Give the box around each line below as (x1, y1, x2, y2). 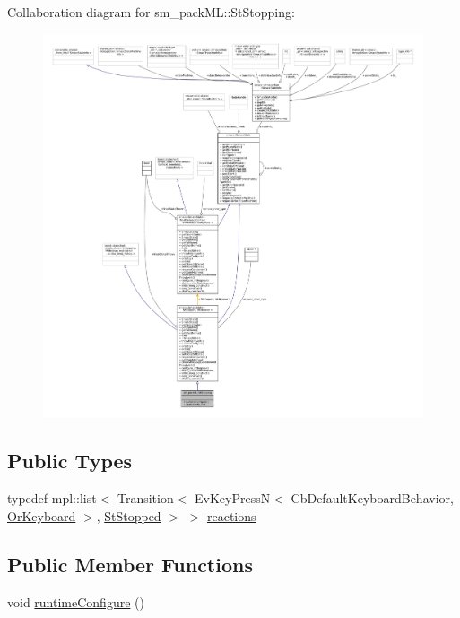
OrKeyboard (7, 506, 76, 525)
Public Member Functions (7, 550, 253, 578)
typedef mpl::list (7, 489, 97, 508)
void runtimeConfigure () (7, 592, 144, 611)
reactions (206, 506, 256, 525)
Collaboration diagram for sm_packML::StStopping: (7, 3, 295, 21)
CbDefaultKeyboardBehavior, (291, 489, 454, 508)
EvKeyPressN (195, 489, 271, 508)
